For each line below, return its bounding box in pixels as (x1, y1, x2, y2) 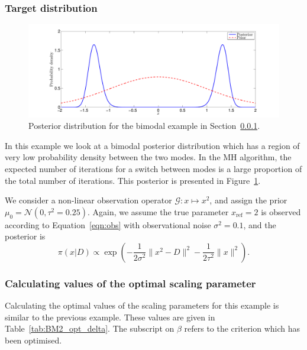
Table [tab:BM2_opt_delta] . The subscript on (5, 322, 174, 335)
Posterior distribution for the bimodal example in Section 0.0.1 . (28, 119, 260, 132)
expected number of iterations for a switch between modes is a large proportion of (5, 162, 302, 174)
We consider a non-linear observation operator (5, 194, 172, 206)
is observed (261, 205, 301, 218)
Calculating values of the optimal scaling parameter (5, 276, 256, 290)
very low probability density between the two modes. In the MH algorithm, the (5, 151, 292, 163)
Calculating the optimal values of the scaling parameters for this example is (5, 299, 279, 312)
